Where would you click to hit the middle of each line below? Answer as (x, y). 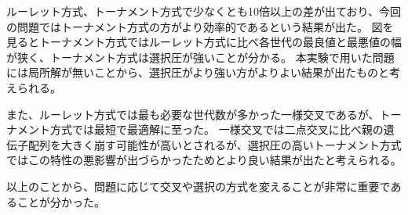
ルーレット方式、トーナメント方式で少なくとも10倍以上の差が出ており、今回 (204, 11)
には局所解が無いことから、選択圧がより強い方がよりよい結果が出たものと (198, 72)
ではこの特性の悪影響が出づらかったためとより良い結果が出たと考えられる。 (204, 160)
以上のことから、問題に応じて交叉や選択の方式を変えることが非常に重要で (199, 186)
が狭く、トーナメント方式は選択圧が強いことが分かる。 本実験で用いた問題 (200, 57)
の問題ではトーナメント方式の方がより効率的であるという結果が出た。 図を (200, 26)
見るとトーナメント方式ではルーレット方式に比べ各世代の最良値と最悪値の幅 (204, 42)
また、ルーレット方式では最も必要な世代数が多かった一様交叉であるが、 (193, 114)
